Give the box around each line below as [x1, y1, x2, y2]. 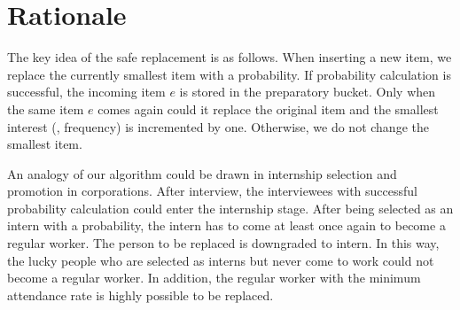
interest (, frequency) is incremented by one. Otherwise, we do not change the [7, 117, 429, 136]
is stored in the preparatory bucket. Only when [179, 82, 436, 101]
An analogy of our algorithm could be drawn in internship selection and [7, 164, 397, 182]
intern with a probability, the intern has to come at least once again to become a [7, 216, 446, 235]
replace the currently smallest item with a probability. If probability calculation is [7, 65, 451, 83]
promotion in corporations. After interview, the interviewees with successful [7, 182, 418, 200]
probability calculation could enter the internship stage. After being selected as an [7, 198, 454, 217]
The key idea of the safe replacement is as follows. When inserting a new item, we [7, 48, 452, 66]
